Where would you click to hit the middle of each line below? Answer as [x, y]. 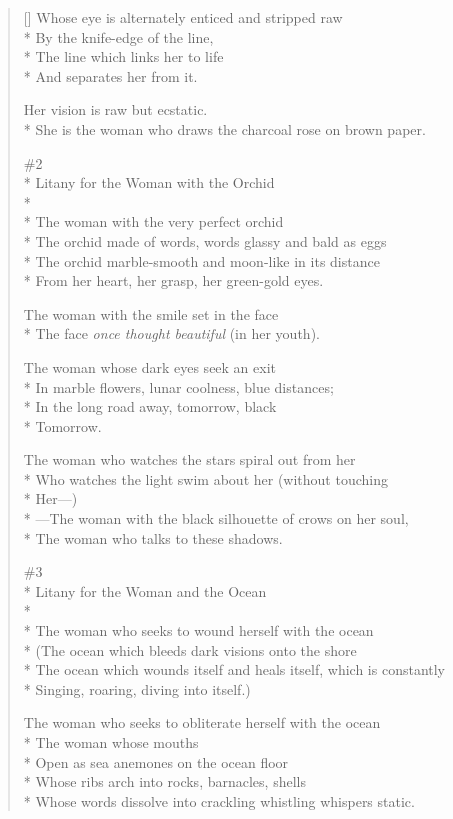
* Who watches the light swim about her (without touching [205, 478]
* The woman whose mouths [111, 742]
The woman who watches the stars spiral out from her [189, 459]
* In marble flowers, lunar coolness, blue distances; [178, 386]
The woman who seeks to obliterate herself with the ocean [202, 722]
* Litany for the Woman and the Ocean [145, 590]
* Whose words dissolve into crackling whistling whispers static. [219, 800]
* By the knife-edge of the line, [118, 36]
